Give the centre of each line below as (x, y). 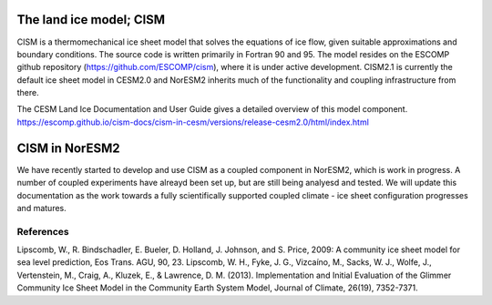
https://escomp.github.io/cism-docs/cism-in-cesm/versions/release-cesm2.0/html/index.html (193, 122)
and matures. (42, 208)
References (43, 231)
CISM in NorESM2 (68, 148)
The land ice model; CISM (91, 20)
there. (28, 93)
